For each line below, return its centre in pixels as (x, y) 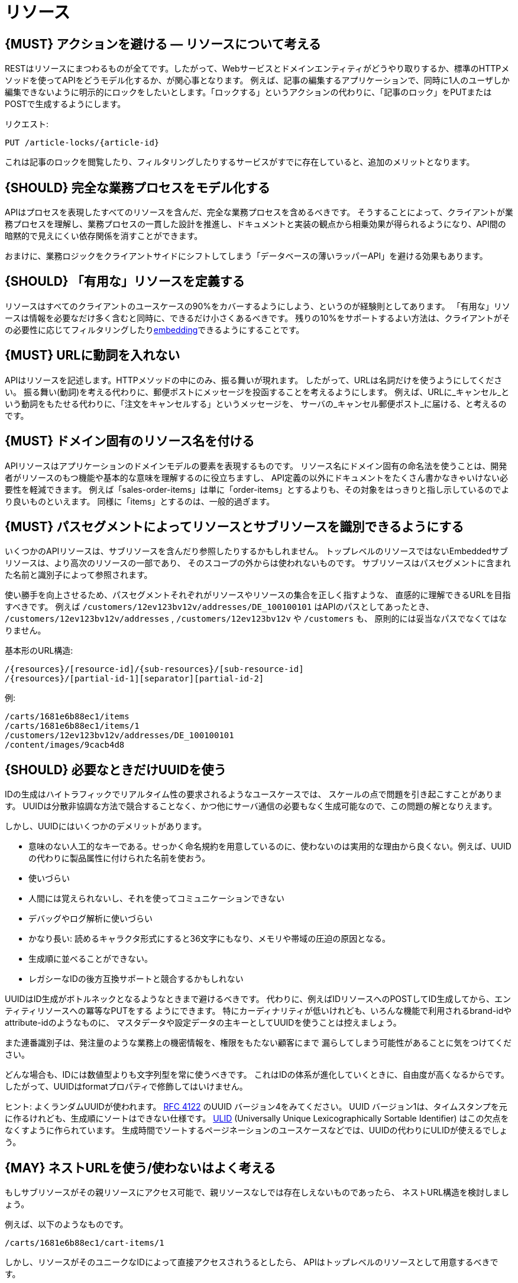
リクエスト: (27, 124)
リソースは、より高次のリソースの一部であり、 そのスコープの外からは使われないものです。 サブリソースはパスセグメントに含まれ (258, 563)
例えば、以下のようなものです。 (67, 1224)
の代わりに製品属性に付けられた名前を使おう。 (119, 858)
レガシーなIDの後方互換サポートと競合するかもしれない (136, 979)
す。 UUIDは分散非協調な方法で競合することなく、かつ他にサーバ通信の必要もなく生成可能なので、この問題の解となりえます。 (251, 806)
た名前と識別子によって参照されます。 (79, 575)
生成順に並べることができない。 (90, 959)
